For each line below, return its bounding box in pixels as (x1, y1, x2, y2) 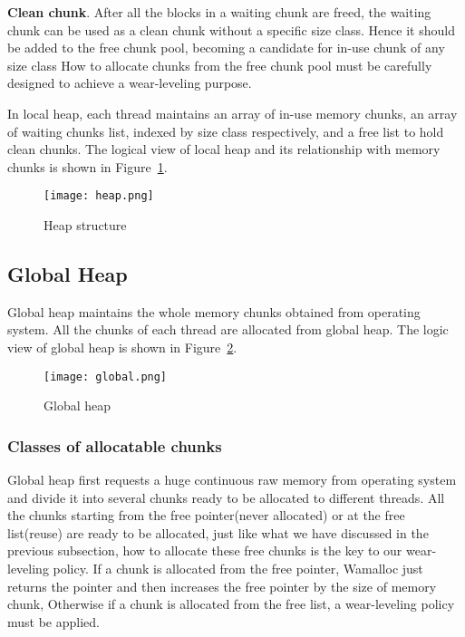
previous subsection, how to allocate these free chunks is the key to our (7, 541, 402, 560)
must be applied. (7, 612, 100, 631)
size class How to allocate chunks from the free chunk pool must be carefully (7, 55, 432, 74)
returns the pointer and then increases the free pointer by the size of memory (7, 576, 437, 595)
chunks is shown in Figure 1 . (7, 157, 168, 176)
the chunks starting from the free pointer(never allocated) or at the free (7, 506, 405, 525)
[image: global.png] (44, 370, 168, 383)
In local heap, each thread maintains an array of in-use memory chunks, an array (7, 103, 458, 122)
